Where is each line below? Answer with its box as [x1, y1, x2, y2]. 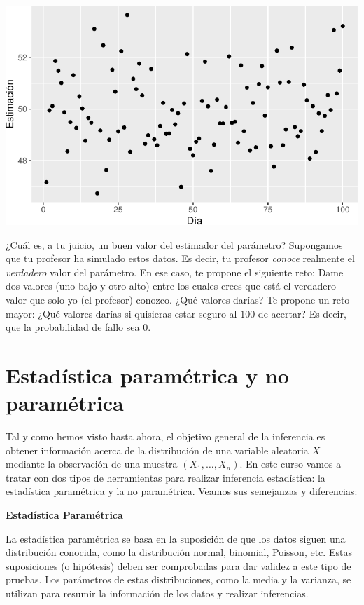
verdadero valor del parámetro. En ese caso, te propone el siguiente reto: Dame [6, 264, 344, 279]
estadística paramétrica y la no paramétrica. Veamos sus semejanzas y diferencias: [6, 484, 358, 498]
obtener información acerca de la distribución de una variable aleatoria [6, 442, 309, 457]
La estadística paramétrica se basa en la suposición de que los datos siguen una [6, 531, 346, 545]
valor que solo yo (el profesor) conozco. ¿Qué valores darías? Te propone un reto [6, 292, 350, 306]
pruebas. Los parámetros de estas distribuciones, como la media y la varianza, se [6, 572, 351, 587]
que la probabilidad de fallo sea [6, 320, 140, 334]
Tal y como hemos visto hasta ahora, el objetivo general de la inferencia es [6, 429, 325, 444]
